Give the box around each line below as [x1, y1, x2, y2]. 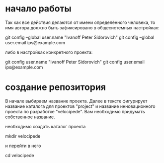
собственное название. [5, 114, 55, 120]
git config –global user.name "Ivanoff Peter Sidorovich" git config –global [5, 34, 155, 40]
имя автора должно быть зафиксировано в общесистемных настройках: [5, 24, 160, 30]
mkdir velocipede [5, 133, 41, 139]
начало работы [5, 3, 72, 14]
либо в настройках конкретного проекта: [5, 49, 93, 55]
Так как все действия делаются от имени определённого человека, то [5, 19, 156, 25]
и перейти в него [5, 143, 41, 149]
